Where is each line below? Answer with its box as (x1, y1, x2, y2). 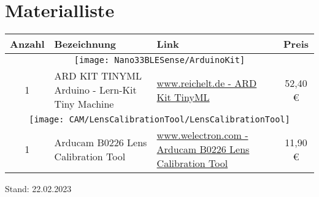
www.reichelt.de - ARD (156, 75, 257, 90)
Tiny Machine (54, 97, 114, 111)
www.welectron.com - (156, 128, 248, 143)
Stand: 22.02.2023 (5, 182, 72, 195)
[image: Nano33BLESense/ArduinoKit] (74, 55, 245, 65)
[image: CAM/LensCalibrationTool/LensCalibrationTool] (29, 114, 290, 125)
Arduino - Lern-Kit (54, 83, 137, 97)
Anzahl (10, 37, 45, 51)
